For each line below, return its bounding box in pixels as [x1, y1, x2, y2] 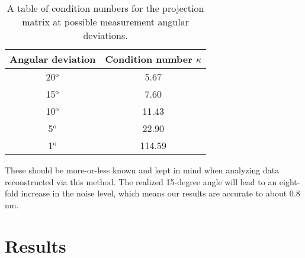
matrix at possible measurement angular [22, 15, 189, 28]
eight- [279, 175, 300, 188]
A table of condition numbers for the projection [7, 1, 204, 15]
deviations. [83, 28, 128, 42]
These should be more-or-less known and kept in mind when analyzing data [5, 164, 280, 176]
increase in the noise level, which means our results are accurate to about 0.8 [21, 187, 300, 199]
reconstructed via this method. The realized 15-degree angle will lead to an [5, 175, 277, 188]
